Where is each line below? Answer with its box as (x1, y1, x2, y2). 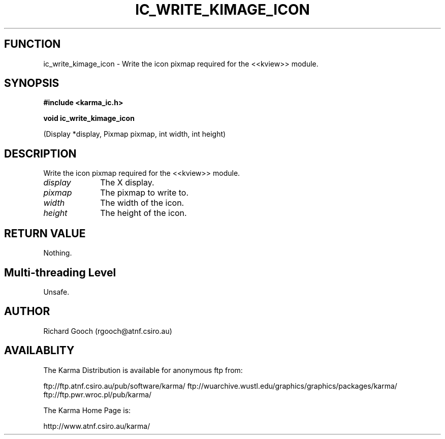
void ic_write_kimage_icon (43, 114, 135, 123)
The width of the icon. (100, 198, 184, 208)
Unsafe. (43, 287, 70, 296)
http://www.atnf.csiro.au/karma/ (43, 421, 150, 430)
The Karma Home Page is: (43, 405, 131, 415)
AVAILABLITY (4, 344, 75, 357)
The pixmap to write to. (100, 187, 188, 198)
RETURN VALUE (4, 227, 86, 240)
